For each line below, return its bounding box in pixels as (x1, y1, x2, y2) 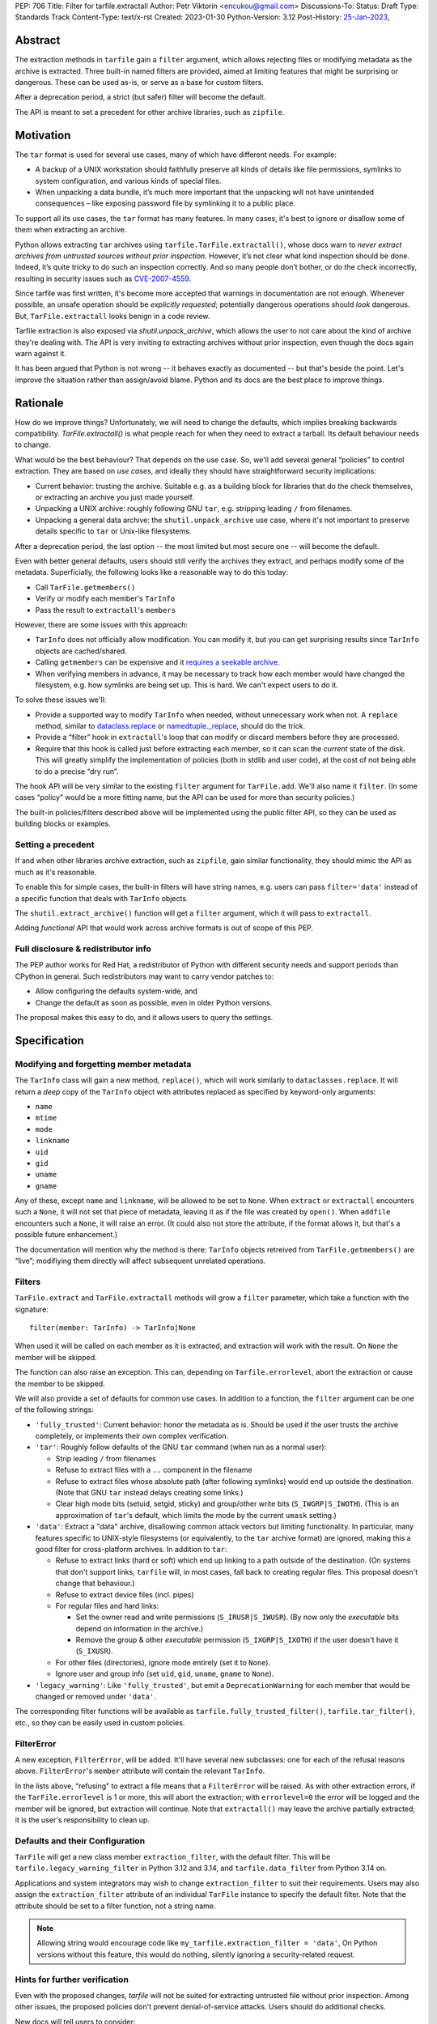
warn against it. (15, 349, 66, 359)
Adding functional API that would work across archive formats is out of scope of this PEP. (15, 923, 314, 933)
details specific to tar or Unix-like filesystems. (35, 526, 192, 536)
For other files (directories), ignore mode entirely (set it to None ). (55, 1657, 271, 1667)
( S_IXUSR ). (75, 1646, 113, 1656)
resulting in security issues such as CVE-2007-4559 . (15, 274, 192, 283)
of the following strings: (15, 1405, 95, 1414)
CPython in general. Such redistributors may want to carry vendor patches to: (15, 972, 274, 981)
